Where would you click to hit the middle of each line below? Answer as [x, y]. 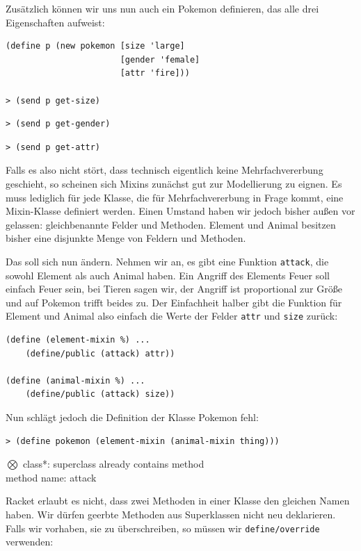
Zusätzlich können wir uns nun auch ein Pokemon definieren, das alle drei [162, 8]
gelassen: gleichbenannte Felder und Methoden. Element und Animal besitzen [171, 224]
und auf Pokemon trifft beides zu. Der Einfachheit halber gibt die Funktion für [174, 302]
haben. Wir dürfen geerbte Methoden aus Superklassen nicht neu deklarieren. [171, 514]
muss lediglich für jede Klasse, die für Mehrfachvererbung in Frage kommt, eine [175, 197]
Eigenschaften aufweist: [55, 22]
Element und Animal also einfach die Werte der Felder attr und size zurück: [172, 316]
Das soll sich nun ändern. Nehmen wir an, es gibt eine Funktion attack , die [167, 261]
